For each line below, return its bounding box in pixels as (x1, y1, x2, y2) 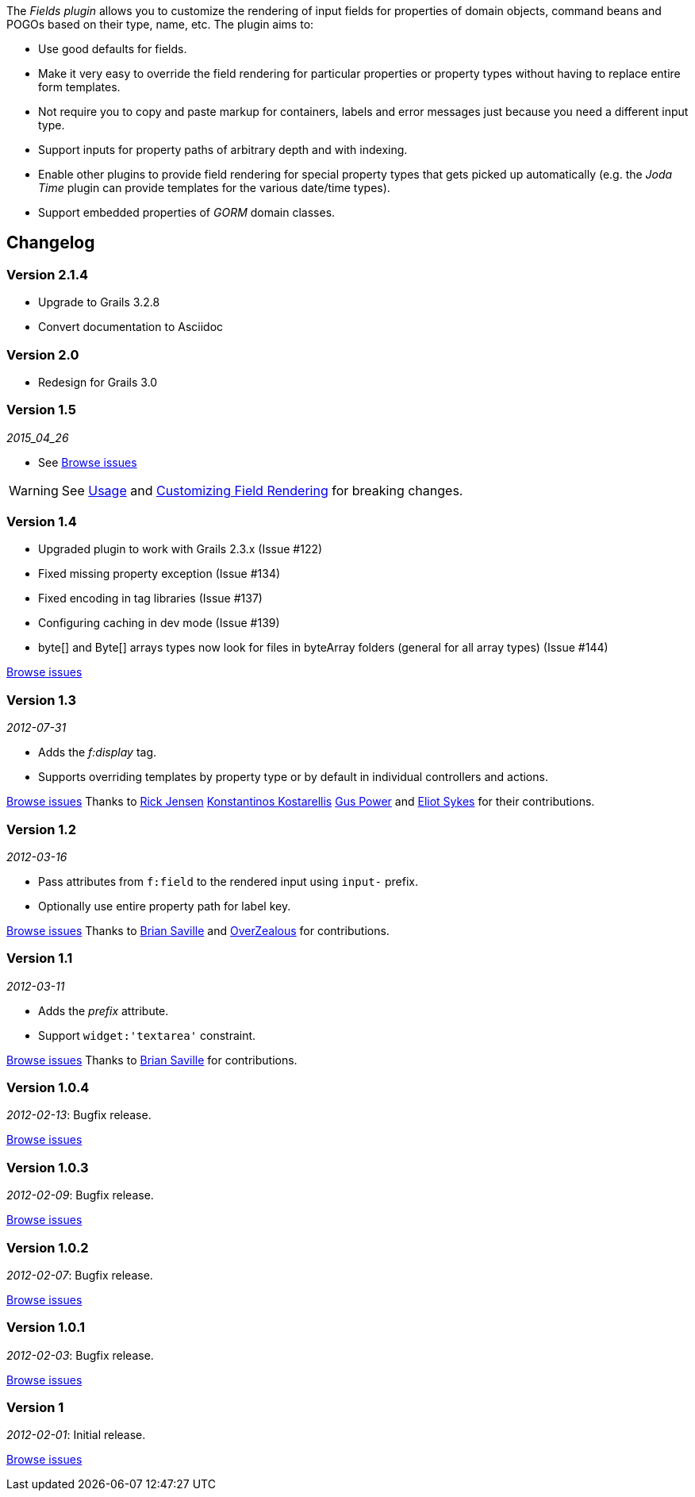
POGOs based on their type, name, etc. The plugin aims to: (6, 17, 314, 31)
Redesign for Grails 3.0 (38, 375, 158, 389)
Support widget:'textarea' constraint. (38, 1028, 256, 1042)
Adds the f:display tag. (38, 745, 157, 760)
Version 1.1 (6, 950, 73, 967)
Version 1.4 (6, 514, 77, 530)
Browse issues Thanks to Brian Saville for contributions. (6, 1053, 298, 1067)
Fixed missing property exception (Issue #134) (38, 567, 281, 581)
